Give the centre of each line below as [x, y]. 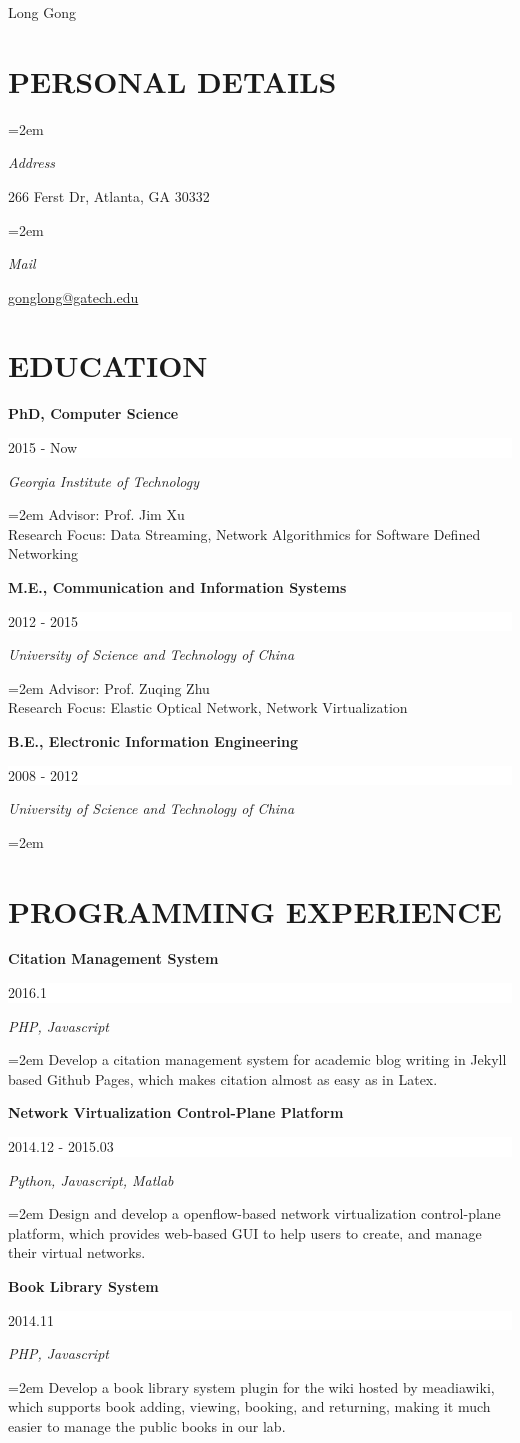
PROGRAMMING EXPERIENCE [255, 910]
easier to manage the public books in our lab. [147, 1425]
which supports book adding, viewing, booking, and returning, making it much [249, 1406]
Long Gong [42, 12]
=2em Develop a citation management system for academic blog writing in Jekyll [257, 1059]
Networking [43, 553]
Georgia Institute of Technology [104, 480]
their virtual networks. [77, 1252]
